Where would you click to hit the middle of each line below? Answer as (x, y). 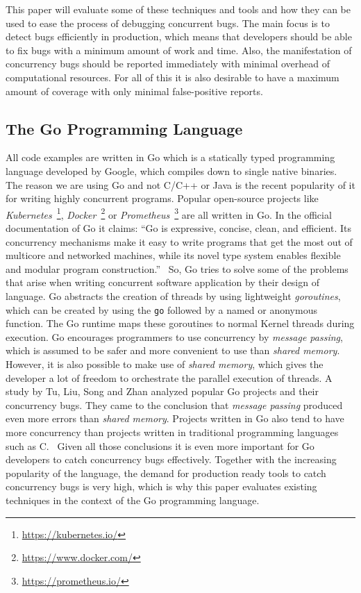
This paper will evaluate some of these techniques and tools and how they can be (178, 9)
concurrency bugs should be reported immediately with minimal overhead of (168, 64)
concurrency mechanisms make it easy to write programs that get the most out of (179, 241)
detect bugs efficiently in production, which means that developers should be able (179, 36)
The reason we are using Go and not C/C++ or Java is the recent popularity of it (180, 184)
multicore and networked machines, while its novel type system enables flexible (173, 255)
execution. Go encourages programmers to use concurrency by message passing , (174, 336)
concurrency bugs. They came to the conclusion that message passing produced (174, 404)
